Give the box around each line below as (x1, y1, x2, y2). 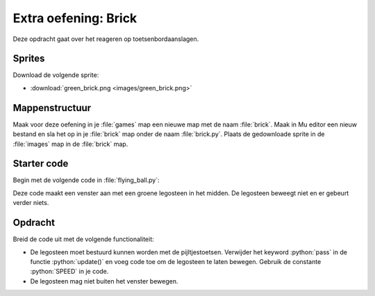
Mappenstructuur (12, 101, 92, 114)
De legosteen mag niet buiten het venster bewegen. (30, 277, 178, 285)
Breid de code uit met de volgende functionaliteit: (12, 235, 154, 243)
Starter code (12, 158, 69, 170)
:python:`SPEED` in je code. (30, 268, 109, 276)
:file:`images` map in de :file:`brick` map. (12, 140, 128, 148)
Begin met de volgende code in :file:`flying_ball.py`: (12, 176, 160, 184)
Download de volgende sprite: (12, 71, 99, 79)
